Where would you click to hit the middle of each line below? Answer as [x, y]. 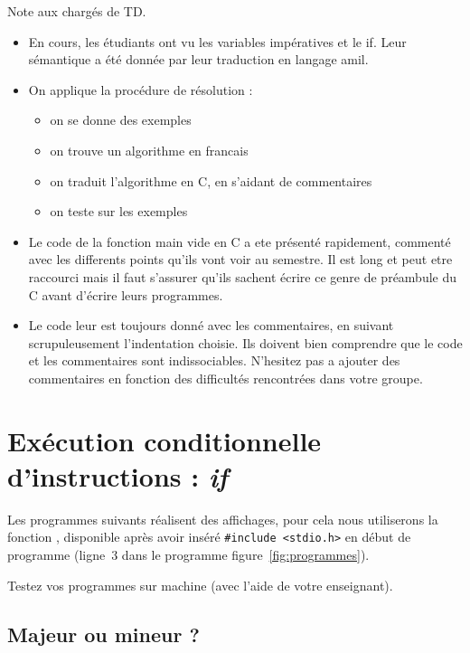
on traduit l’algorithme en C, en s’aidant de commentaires [211, 180]
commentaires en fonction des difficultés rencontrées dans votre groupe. [226, 378]
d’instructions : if [118, 476]
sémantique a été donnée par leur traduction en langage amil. [198, 59]
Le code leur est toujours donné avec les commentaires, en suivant [211, 325]
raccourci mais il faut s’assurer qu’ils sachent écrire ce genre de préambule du [243, 276]
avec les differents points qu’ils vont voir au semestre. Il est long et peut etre [240, 259]
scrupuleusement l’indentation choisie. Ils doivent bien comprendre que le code [245, 342]
